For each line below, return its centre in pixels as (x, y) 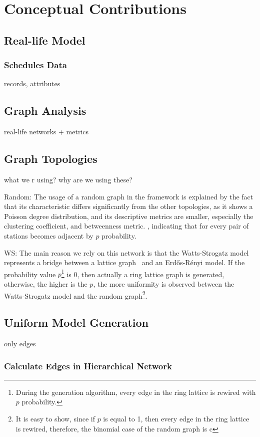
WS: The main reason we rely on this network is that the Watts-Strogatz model (126, 252)
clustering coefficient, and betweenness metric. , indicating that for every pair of (126, 226)
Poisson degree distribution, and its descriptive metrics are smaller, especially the (129, 216)
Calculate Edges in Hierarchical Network (88, 366)
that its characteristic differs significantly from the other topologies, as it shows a (128, 206)
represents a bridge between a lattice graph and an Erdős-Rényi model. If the (124, 262)
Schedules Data (35, 65)
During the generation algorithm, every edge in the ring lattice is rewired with (136, 392)
